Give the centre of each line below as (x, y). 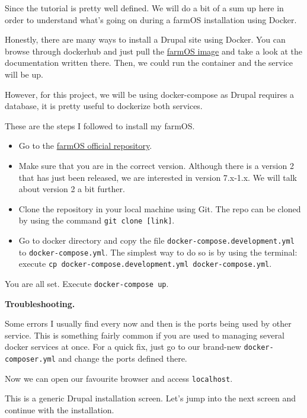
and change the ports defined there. (123, 358)
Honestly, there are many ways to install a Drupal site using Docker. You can (145, 39)
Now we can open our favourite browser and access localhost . (119, 378)
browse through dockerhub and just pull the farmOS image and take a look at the (154, 51)
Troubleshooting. (40, 303)
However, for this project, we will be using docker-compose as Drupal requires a (150, 94)
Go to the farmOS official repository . (85, 146)
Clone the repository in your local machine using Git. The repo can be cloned (160, 208)
